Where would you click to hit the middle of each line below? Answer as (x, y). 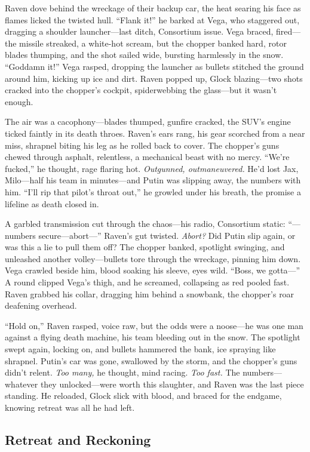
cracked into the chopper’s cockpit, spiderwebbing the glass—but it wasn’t (141, 90)
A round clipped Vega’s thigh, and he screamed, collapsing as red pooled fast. (147, 282)
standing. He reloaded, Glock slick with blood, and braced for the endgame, (143, 396)
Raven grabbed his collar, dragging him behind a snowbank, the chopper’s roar (150, 293)
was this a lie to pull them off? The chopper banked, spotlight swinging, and (145, 247)
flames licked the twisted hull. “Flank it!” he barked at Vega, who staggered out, (152, 19)
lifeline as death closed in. (52, 203)
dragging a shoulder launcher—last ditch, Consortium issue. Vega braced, (139, 31)
